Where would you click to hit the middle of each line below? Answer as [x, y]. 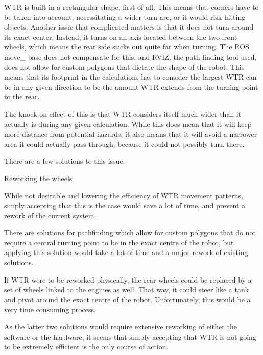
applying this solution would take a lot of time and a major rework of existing [126, 252]
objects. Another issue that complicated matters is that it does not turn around [129, 27]
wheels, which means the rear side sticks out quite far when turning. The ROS [127, 47]
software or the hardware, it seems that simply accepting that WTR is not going [130, 336]
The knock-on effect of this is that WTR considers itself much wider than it [123, 113]
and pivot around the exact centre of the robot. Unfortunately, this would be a [127, 299]
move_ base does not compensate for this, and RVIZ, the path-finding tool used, [130, 56]
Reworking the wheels [38, 178]
